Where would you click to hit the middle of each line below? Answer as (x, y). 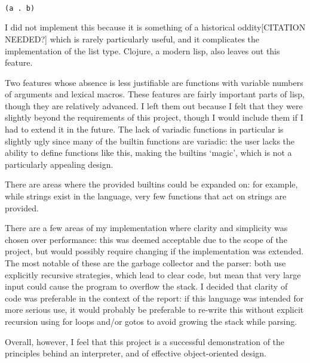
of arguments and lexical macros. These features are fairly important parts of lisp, (155, 94)
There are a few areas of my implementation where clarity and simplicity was (146, 228)
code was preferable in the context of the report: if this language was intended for (154, 298)
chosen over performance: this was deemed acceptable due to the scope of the (146, 239)
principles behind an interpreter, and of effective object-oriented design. (136, 353)
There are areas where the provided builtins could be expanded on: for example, (151, 184)
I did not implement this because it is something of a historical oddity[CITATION (155, 27)
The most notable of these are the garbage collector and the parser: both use (145, 263)
